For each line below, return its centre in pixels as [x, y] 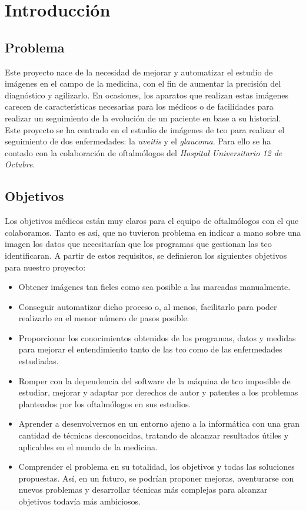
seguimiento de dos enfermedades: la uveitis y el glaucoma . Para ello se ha [138, 141]
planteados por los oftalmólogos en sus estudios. [105, 403]
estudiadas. [39, 361]
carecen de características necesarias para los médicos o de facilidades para [139, 106]
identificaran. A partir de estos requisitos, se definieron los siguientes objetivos [146, 255]
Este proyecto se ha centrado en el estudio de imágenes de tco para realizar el [145, 129]
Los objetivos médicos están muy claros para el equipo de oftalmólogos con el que [152, 221]
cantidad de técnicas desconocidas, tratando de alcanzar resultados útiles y [154, 435]
